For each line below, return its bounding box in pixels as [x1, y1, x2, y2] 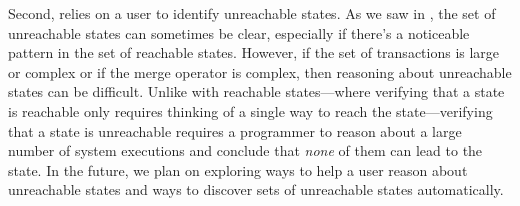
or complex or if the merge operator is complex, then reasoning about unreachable [8, 61, 512, 82]
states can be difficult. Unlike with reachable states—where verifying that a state [8, 81, 505, 102]
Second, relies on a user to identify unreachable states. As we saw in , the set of [8, 3, 496, 23]
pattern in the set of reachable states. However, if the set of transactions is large [8, 42, 500, 63]
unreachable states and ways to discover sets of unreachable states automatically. [8, 179, 504, 200]
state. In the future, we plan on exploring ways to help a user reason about [8, 159, 468, 180]
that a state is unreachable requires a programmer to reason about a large [8, 120, 462, 141]
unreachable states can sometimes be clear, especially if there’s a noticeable [8, 22, 470, 43]
